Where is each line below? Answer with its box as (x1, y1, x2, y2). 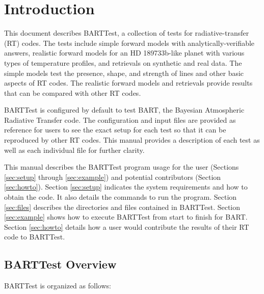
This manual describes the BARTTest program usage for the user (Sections (4, 162, 239, 172)
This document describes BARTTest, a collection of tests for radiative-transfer (4, 28, 249, 38)
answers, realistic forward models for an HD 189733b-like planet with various (4, 47, 245, 58)
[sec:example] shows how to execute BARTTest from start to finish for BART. (4, 211, 248, 222)
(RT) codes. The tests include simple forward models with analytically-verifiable (4, 37, 255, 48)
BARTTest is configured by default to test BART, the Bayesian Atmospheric (4, 104, 245, 115)
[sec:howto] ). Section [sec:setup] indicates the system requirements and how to (4, 181, 248, 192)
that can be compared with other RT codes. (4, 87, 141, 98)
